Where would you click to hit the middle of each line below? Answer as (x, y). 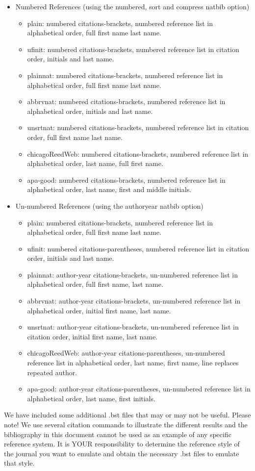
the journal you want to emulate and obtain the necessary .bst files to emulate (122, 453)
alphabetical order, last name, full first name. (95, 163)
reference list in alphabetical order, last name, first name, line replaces (133, 363)
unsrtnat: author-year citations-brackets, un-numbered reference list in (133, 327)
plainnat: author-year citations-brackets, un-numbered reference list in (133, 274)
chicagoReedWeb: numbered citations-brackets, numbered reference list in (138, 153)
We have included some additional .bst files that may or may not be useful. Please (127, 415)
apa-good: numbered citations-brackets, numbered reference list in (126, 180)
